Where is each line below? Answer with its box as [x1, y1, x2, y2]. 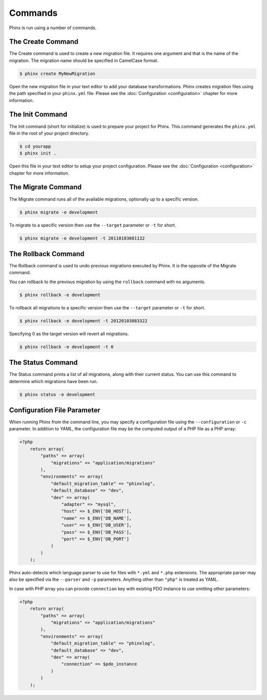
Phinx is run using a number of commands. [9, 25, 96, 31]
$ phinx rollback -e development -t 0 [19, 344, 114, 350]
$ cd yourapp [19, 144, 51, 149]
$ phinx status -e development [19, 392, 96, 397]
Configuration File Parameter [9, 406, 101, 414]
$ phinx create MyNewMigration [19, 71, 96, 76]
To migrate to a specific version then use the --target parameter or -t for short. [9, 222, 177, 228]
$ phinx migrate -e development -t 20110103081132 [19, 235, 145, 241]
